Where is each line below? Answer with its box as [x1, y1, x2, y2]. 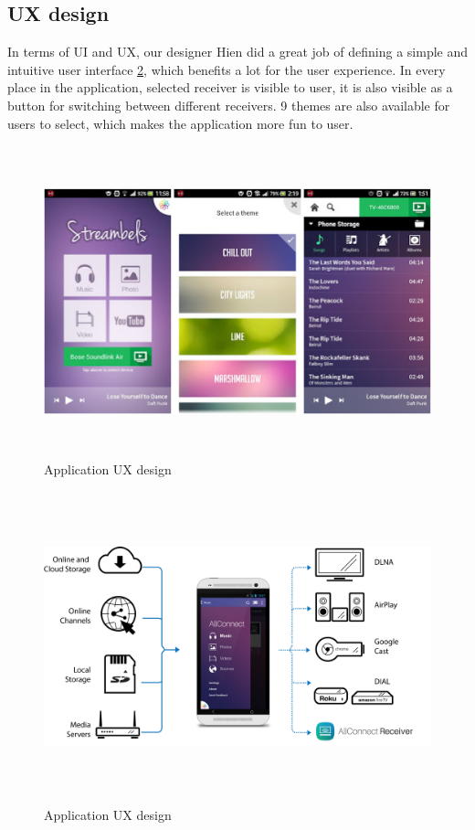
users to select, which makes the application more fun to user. [7, 113, 354, 133]
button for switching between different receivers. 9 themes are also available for [7, 95, 450, 114]
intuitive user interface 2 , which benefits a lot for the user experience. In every [7, 59, 446, 79]
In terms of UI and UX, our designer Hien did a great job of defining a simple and [7, 42, 469, 61]
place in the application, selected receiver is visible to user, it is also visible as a [7, 78, 453, 97]
